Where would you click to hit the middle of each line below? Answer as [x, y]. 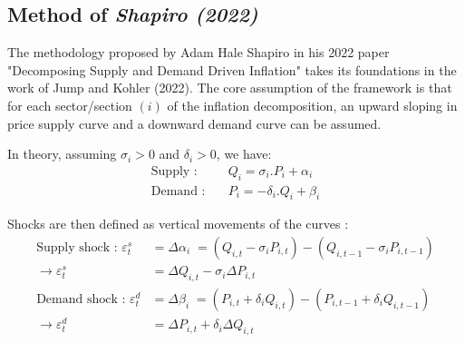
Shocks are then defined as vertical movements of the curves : [178, 224]
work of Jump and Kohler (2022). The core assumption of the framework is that [230, 88]
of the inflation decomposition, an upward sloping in [312, 105]
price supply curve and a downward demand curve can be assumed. [194, 123]
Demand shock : [81, 299]
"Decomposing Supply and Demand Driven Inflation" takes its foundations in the [232, 69]
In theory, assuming [62, 154]
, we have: [244, 154]
